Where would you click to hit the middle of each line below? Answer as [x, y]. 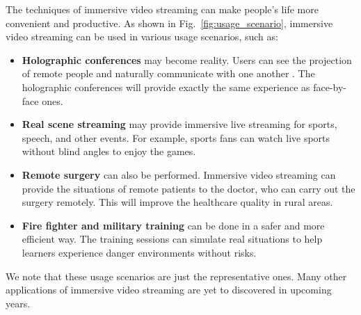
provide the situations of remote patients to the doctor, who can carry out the [188, 188]
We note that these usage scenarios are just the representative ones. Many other [176, 276]
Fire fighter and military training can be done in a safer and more [173, 225]
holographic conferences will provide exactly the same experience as [166, 87]
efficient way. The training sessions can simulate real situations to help [172, 239]
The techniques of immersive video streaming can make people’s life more [162, 9]
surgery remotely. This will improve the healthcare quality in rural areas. [177, 202]
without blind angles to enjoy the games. [109, 151]
